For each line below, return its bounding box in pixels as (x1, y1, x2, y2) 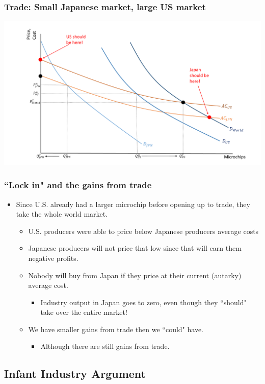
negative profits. (28, 252, 78, 263)
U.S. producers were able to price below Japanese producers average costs (28, 225, 259, 236)
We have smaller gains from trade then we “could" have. (28, 323, 204, 334)
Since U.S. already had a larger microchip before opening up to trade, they (16, 198, 250, 209)
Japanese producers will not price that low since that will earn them (28, 243, 242, 253)
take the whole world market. (16, 209, 108, 219)
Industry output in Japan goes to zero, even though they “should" (40, 297, 247, 307)
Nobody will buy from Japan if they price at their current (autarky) (28, 270, 242, 280)
